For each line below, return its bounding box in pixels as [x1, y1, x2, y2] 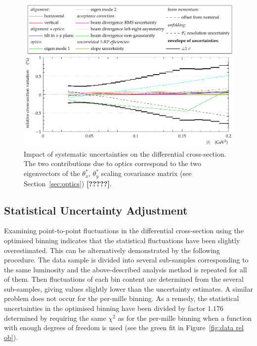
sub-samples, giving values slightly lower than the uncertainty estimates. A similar [4, 283, 253, 294]
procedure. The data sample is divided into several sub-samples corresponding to [4, 255, 249, 265]
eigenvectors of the [24, 168, 80, 178]
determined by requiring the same [4, 312, 106, 323]
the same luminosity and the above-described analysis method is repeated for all [4, 264, 247, 274]
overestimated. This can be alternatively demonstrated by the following [4, 245, 220, 255]
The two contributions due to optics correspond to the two [24, 158, 201, 169]
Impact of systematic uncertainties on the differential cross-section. [24, 148, 226, 159]
